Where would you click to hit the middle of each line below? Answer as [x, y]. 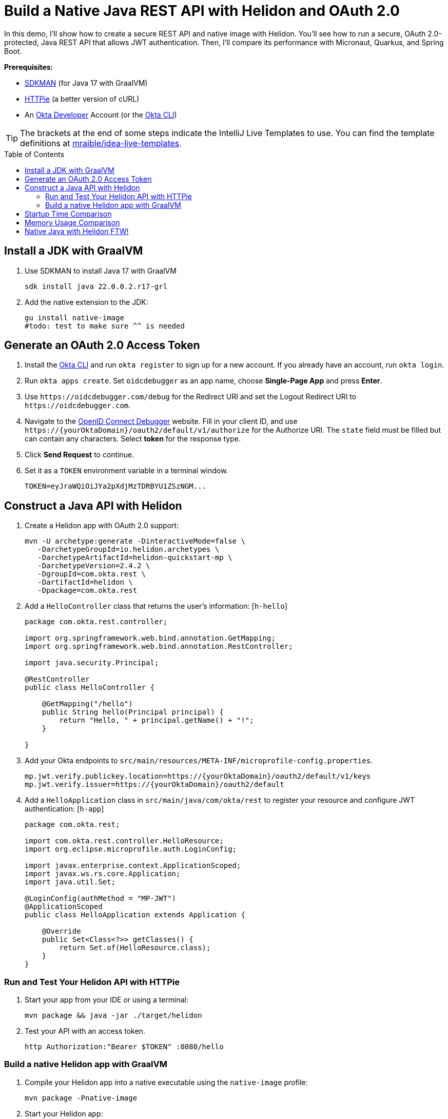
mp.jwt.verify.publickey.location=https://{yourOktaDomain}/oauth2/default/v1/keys [198, 776]
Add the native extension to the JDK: [86, 302]
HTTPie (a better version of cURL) [82, 99]
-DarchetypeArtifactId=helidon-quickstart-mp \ [135, 558]
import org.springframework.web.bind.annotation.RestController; [159, 647]
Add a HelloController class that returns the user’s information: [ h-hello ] [156, 606]
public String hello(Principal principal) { [133, 712]
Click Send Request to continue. [80, 455]
